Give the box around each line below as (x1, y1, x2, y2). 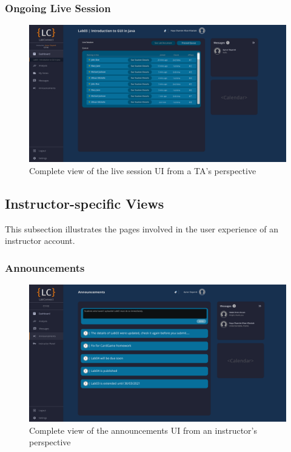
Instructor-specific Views (5, 194, 164, 212)
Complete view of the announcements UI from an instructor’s (29, 423, 257, 436)
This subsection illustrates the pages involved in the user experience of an (5, 222, 278, 235)
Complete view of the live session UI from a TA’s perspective (29, 164, 256, 177)
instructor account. (5, 234, 75, 247)
